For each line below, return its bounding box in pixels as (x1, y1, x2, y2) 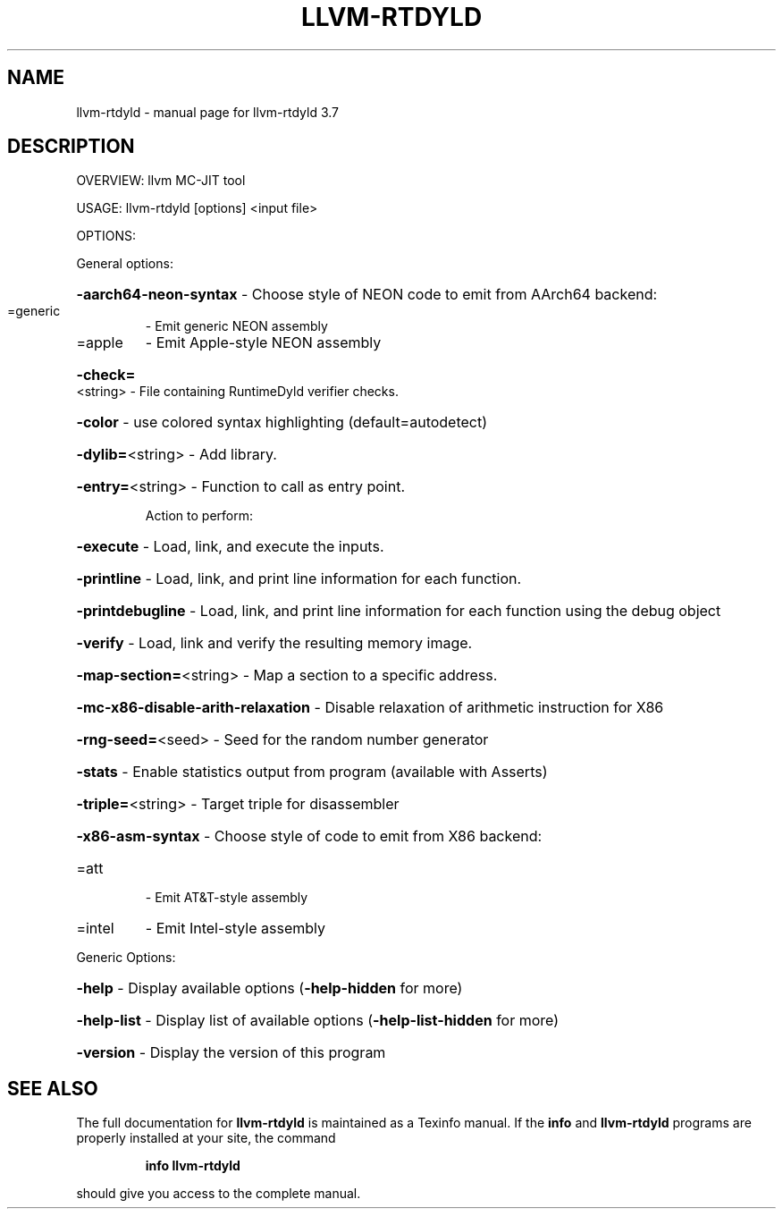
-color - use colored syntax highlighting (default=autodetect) (76, 413, 488, 432)
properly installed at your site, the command (76, 1130, 336, 1146)
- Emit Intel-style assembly (145, 919, 325, 938)
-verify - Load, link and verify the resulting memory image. (76, 634, 473, 653)
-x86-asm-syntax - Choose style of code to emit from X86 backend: (76, 827, 543, 846)
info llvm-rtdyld (145, 1158, 240, 1174)
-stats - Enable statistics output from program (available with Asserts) (76, 763, 548, 781)
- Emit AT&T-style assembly (145, 890, 308, 906)
